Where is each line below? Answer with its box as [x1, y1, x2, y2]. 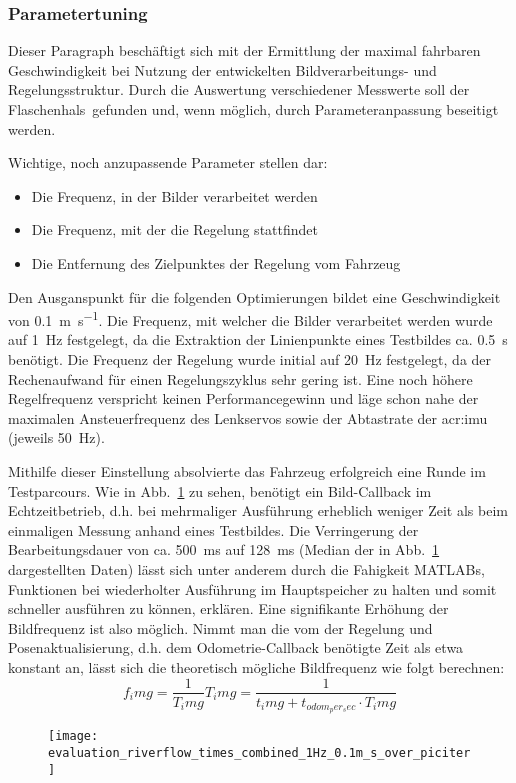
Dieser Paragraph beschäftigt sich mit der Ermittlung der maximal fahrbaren [8, 40, 481, 61]
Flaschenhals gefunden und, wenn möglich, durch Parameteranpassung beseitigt [8, 99, 499, 119]
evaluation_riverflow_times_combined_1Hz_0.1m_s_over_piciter [48, 746, 471, 761]
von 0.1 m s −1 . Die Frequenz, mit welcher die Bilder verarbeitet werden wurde [8, 307, 493, 330]
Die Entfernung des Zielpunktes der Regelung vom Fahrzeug [31, 252, 401, 273]
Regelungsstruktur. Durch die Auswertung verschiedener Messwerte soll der [8, 79, 470, 100]
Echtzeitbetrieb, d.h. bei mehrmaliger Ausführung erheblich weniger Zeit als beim [8, 500, 508, 521]
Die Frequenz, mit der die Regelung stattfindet [31, 219, 318, 240]
